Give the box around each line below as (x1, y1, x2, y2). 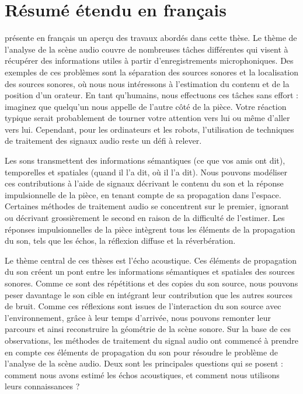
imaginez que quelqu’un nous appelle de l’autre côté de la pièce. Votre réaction (5, 100, 287, 112)
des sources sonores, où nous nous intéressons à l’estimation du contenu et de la (5, 77, 290, 89)
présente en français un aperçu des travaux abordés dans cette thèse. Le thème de (5, 32, 297, 44)
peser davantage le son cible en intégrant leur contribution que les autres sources (5, 288, 292, 300)
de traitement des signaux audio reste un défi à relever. (5, 134, 202, 147)
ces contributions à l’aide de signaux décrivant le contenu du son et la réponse (5, 177, 284, 189)
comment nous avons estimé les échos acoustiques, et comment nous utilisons (5, 368, 280, 381)
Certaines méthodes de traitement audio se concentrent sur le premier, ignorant (5, 200, 290, 212)
